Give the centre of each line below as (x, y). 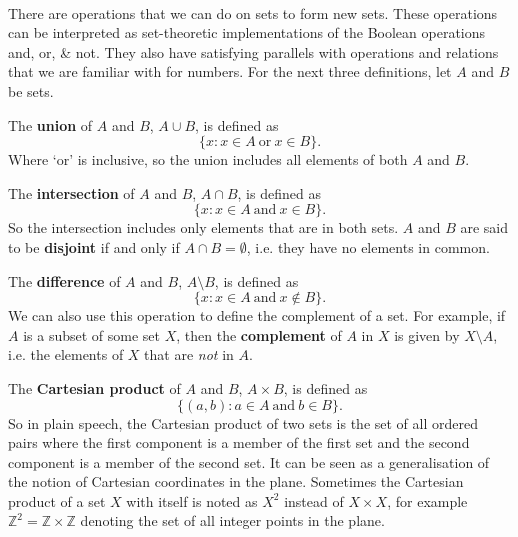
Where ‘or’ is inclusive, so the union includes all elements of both (208, 159)
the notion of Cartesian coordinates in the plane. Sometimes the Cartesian (236, 481)
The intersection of (71, 192)
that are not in (189, 354)
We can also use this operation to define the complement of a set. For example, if (257, 315)
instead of (314, 500)
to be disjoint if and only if (94, 246)
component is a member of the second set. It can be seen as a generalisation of (249, 461)
